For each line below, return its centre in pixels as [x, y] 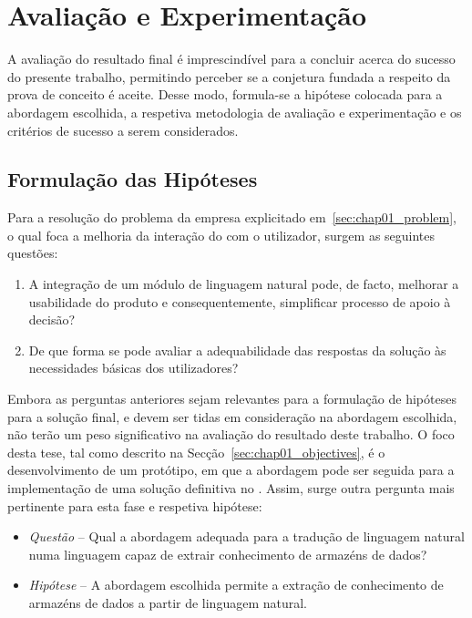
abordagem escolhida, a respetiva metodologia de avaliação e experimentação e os [235, 112]
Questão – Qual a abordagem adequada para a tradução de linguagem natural [246, 536]
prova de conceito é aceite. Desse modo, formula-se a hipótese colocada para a [225, 94]
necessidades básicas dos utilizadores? [133, 368]
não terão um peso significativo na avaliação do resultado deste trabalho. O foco [231, 434]
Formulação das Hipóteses [133, 179]
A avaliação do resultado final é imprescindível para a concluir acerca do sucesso [231, 59]
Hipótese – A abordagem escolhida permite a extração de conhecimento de [236, 585]
